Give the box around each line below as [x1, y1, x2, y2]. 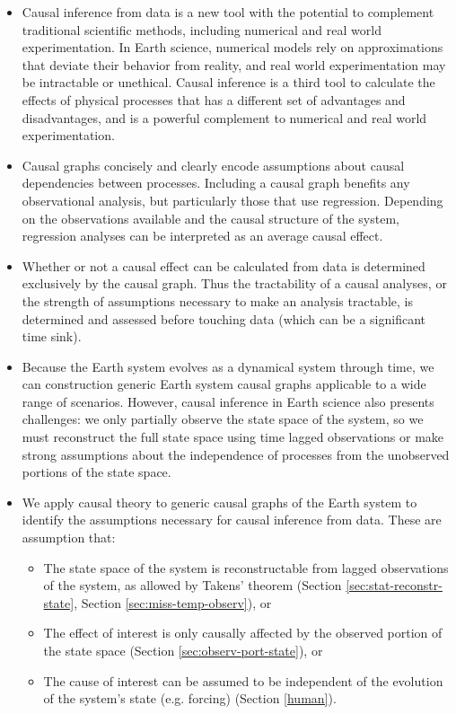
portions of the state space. [22, 463, 171, 481]
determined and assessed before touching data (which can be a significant [22, 309, 426, 328]
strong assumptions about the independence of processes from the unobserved [22, 445, 450, 463]
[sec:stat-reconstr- [346, 576, 443, 595]
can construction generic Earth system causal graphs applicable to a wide [22, 375, 426, 393]
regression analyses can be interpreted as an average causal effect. [22, 226, 383, 245]
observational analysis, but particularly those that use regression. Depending [22, 190, 443, 209]
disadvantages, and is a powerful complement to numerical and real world [22, 108, 427, 127]
